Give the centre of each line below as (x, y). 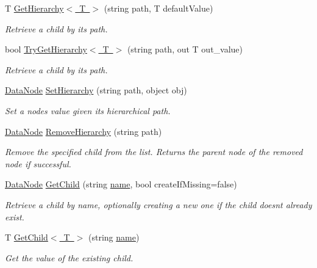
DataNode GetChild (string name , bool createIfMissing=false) (121, 184)
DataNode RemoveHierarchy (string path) (84, 131)
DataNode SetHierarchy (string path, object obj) (96, 90)
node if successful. (38, 163)
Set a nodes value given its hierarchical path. (88, 110)
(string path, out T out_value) (185, 49)
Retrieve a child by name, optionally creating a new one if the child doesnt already (158, 204)
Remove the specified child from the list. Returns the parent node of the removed (154, 152)
